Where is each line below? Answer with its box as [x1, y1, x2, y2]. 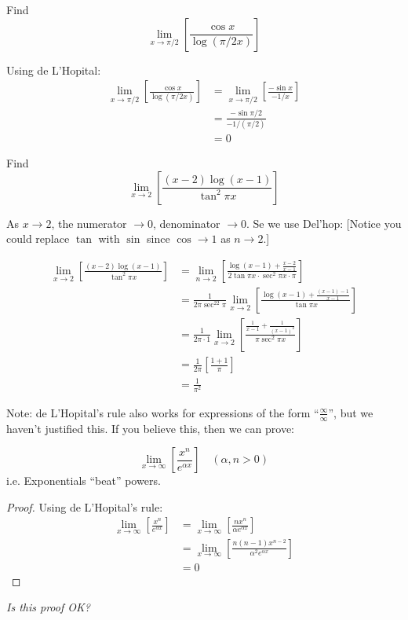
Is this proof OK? [6, 599, 90, 615]
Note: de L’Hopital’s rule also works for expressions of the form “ [6, 404, 319, 420]
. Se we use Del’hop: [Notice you [246, 215, 402, 231]
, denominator [152, 215, 220, 231]
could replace [6, 230, 70, 247]
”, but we [328, 404, 373, 420]
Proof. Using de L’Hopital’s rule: [6, 498, 163, 515]
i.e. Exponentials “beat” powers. [6, 472, 161, 489]
